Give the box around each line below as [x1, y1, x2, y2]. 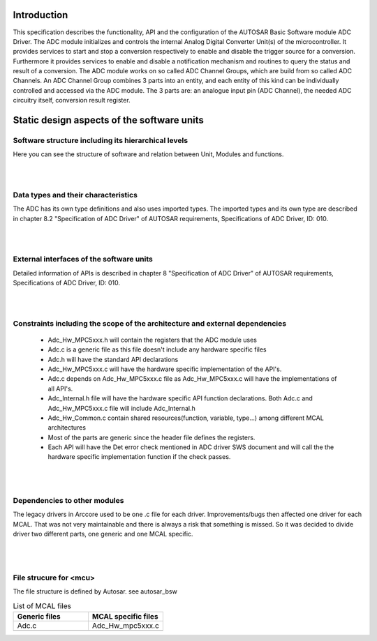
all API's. [47, 384, 73, 393]
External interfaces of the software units [13, 255, 153, 264]
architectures [47, 423, 87, 432]
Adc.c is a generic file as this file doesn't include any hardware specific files [47, 345, 267, 354]
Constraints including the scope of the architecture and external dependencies [13, 318, 286, 328]
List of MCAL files [13, 601, 71, 610]
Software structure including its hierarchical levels [13, 136, 188, 146]
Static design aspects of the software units [13, 114, 204, 126]
